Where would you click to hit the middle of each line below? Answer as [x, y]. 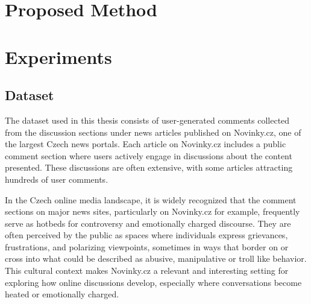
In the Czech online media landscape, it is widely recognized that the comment [151, 199]
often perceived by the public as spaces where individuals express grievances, [146, 235]
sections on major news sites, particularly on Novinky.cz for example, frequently [152, 211]
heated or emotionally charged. [62, 294]
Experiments [58, 56]
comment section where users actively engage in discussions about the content [149, 155]
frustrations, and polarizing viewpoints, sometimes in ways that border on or [147, 246]
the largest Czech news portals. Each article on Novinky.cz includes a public [146, 144]
